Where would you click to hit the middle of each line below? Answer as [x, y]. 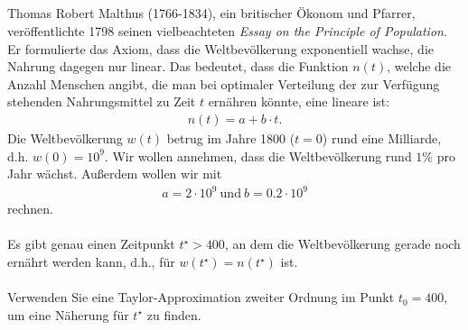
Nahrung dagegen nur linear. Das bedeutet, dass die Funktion [178, 66]
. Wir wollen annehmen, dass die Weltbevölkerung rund [258, 156]
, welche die [419, 66]
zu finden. [174, 314]
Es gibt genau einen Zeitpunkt [91, 244]
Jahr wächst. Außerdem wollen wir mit [115, 174]
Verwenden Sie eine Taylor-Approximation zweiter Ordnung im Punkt [201, 297]
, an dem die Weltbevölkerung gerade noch [342, 244]
